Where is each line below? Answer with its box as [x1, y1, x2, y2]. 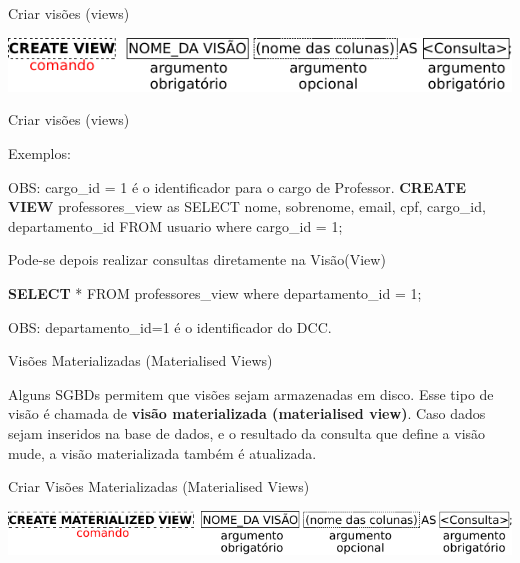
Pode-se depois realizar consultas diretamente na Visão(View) [8, 249, 386, 270]
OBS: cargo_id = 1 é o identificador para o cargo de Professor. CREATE [8, 176, 467, 197]
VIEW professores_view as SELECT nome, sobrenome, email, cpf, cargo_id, [8, 196, 486, 217]
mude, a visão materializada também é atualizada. [8, 442, 317, 463]
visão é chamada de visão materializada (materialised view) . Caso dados [8, 403, 486, 424]
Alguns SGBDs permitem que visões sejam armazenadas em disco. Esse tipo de [8, 383, 494, 404]
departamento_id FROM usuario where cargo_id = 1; [8, 215, 343, 236]
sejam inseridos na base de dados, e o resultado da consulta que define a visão [8, 422, 486, 443]
